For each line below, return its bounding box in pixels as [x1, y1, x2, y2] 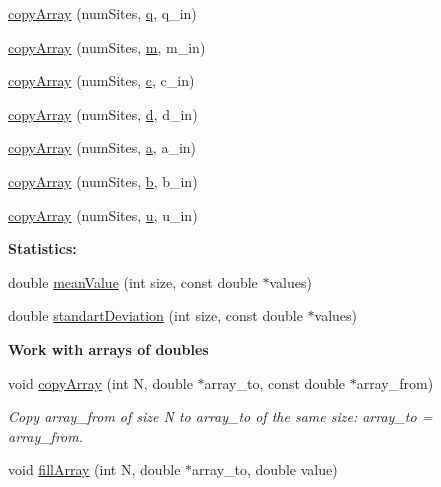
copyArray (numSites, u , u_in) [8, 204, 198, 225]
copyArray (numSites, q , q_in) [8, 3, 197, 23]
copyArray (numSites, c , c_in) [8, 70, 195, 91]
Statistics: [8, 238, 77, 259]
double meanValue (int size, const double [8, 271, 258, 292]
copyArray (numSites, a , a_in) [8, 137, 197, 158]
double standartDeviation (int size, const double [8, 305, 303, 326]
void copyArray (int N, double [8, 372, 193, 393]
